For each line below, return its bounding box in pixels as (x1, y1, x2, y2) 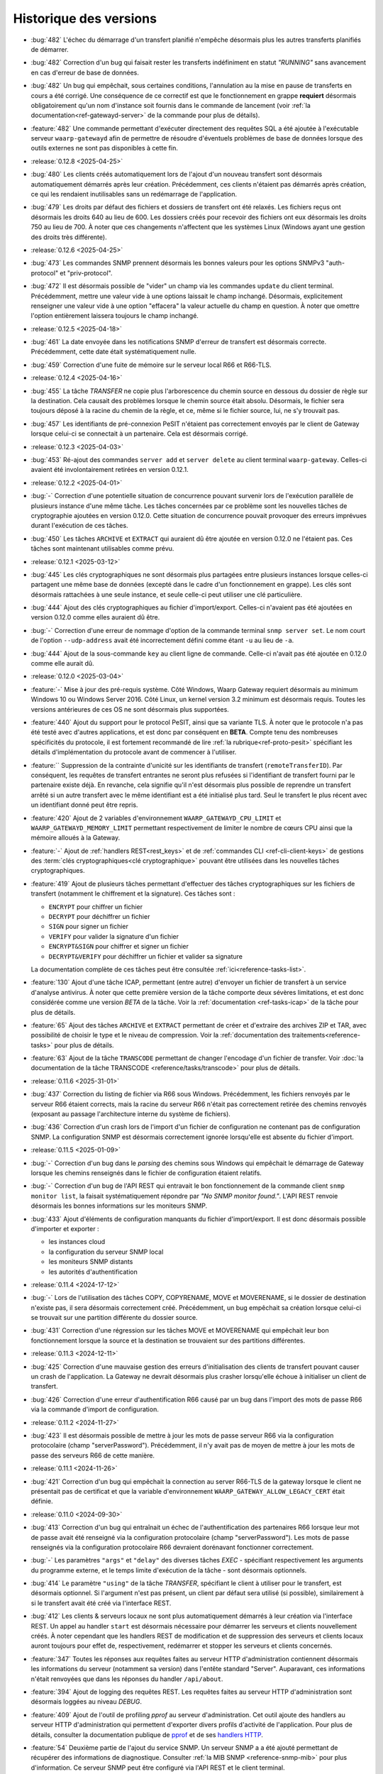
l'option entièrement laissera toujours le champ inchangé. (30, 312, 199, 320)
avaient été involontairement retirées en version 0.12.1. (30, 465, 189, 474)
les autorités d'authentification (48, 1267, 138, 1276)
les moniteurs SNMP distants (48, 1257, 133, 1266)
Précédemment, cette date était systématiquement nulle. (30, 348, 196, 356)
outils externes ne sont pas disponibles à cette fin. (30, 144, 179, 153)
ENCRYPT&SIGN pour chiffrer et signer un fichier (48, 942, 189, 951)
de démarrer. (30, 45, 69, 53)
